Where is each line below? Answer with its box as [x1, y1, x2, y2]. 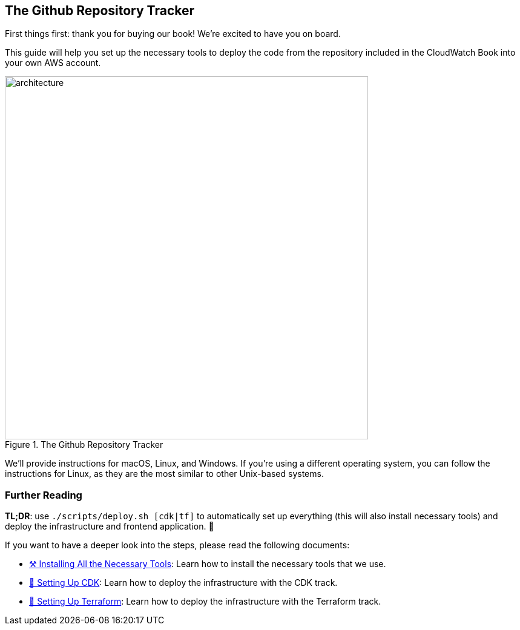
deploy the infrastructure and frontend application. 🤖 [5, 521, 214, 532]
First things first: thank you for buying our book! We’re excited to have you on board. [5, 28, 341, 39]
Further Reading [5, 488, 82, 501]
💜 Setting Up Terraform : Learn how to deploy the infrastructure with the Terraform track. [29, 596, 381, 607]
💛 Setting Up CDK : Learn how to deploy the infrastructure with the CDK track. [29, 577, 338, 588]
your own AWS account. [5, 57, 101, 68]
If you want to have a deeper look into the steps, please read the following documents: [5, 540, 350, 551]
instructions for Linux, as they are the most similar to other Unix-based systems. [5, 468, 324, 479]
